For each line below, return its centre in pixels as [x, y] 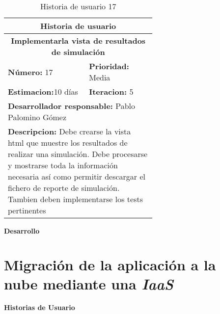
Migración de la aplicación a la [110, 264]
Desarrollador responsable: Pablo [72, 106]
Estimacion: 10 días [43, 92]
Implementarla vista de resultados [78, 40]
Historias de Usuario [40, 307]
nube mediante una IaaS [89, 284]
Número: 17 [30, 72]
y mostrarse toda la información [63, 165]
